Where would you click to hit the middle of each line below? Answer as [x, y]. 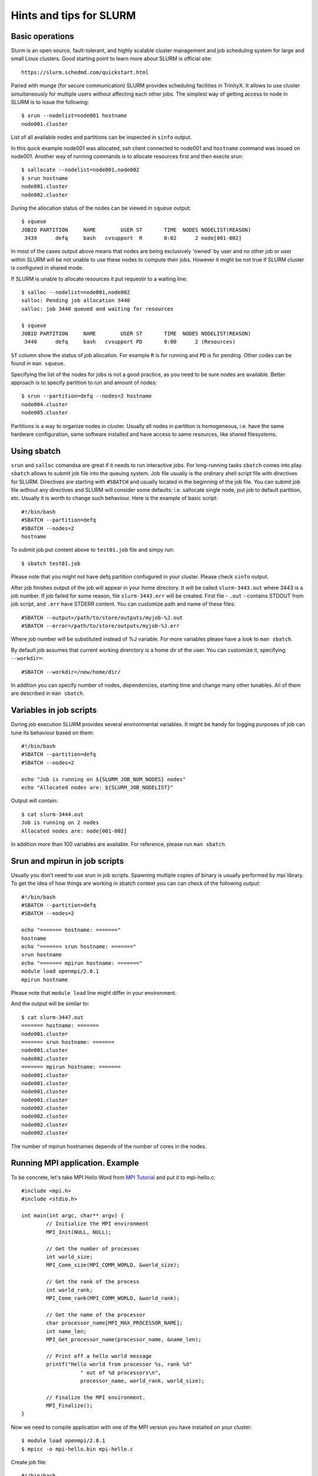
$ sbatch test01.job [51, 563]
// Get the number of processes [93, 1248]
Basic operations [43, 36]
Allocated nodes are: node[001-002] [74, 831]
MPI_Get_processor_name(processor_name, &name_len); [124, 1339]
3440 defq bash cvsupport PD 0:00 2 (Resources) [130, 342]
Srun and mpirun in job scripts [67, 861]
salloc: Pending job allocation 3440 [76, 301]
